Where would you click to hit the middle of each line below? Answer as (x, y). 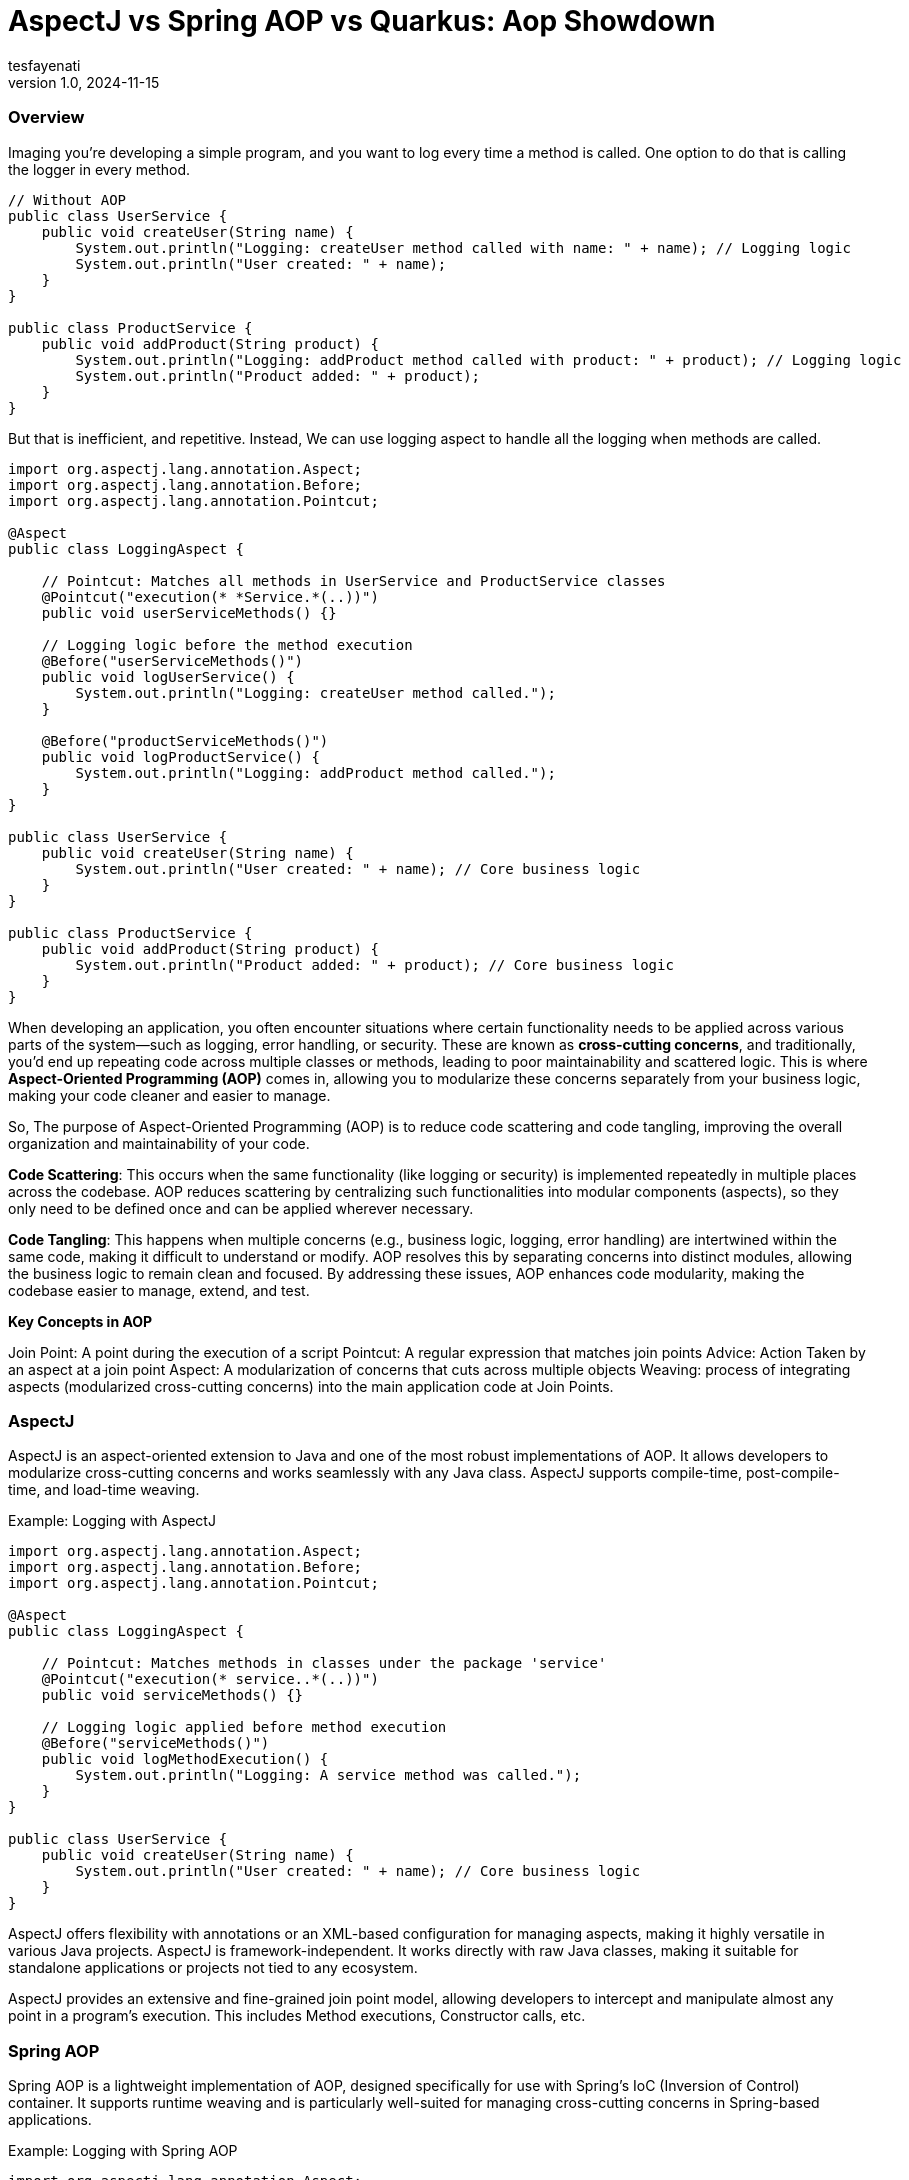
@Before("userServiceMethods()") (172, 660)
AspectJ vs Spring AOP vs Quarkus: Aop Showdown (362, 21)
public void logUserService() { (168, 676)
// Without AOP (67, 199)
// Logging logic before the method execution (227, 644)
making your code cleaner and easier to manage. (169, 1095)
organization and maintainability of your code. (159, 1143)
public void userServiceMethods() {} (189, 612)
